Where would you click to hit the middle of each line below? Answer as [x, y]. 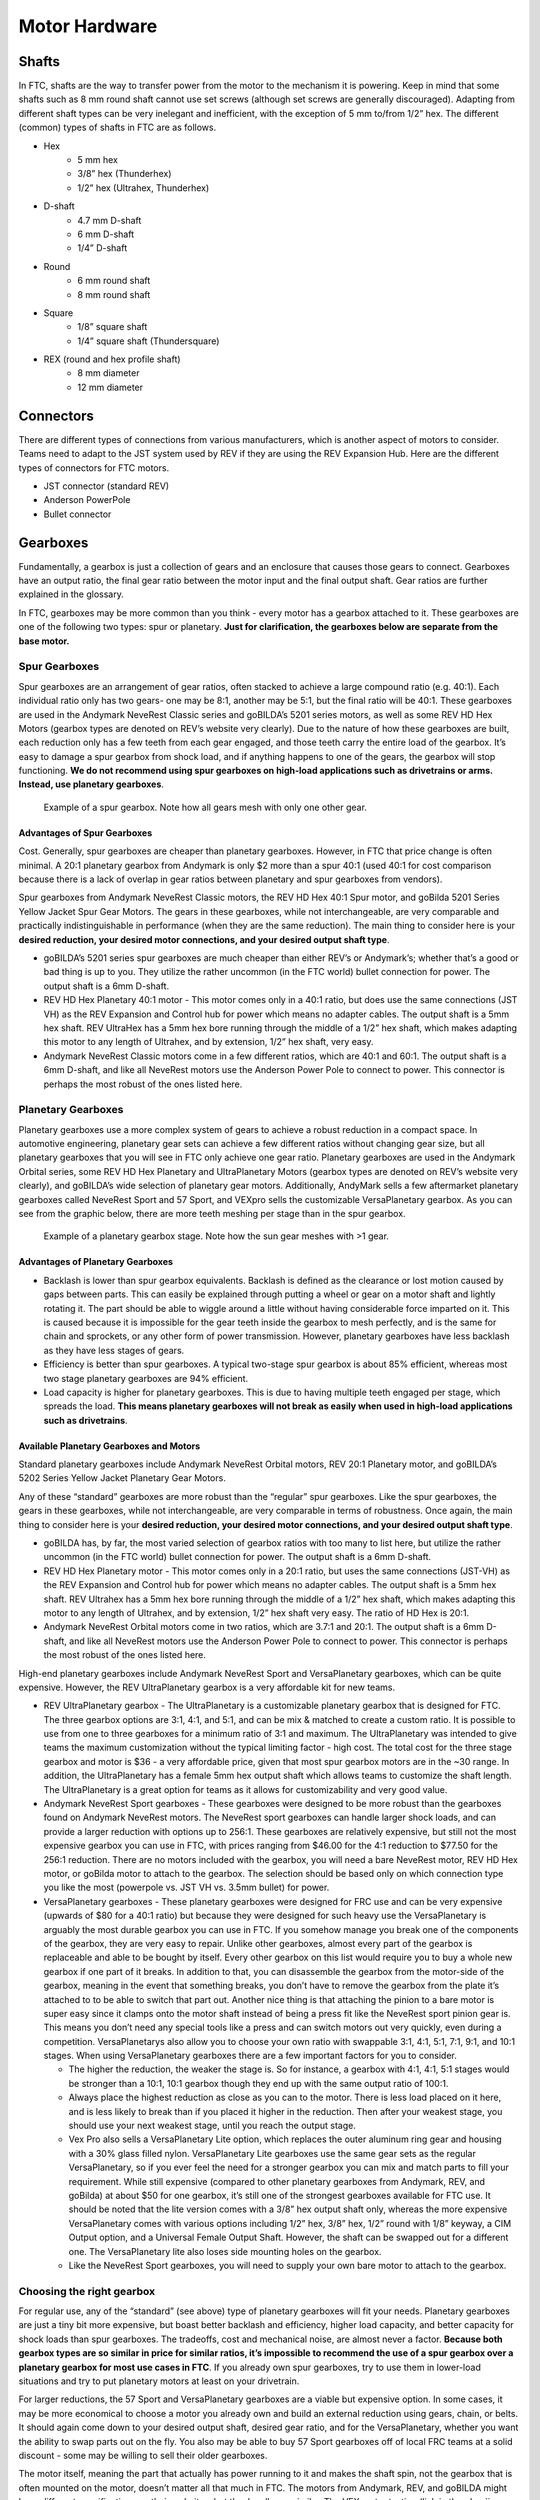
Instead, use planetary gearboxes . [91, 784]
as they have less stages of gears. [114, 1350]
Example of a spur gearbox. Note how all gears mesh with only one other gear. [205, 807]
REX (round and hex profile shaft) [112, 359]
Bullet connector [77, 514]
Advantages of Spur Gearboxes [85, 832]
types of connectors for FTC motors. [94, 467]
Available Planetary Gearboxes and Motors [109, 1446]
